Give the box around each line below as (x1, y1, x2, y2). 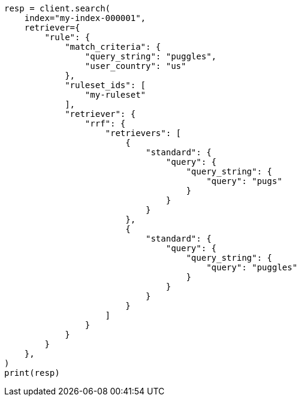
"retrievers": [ (105, 128, 182, 138)
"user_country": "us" (85, 61, 186, 71)
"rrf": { (85, 119, 126, 128)
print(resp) (4, 368, 60, 378)
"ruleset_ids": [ (65, 80, 146, 90)
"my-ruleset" (85, 90, 146, 100)
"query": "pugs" (206, 176, 282, 186)
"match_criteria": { (65, 42, 161, 52)
